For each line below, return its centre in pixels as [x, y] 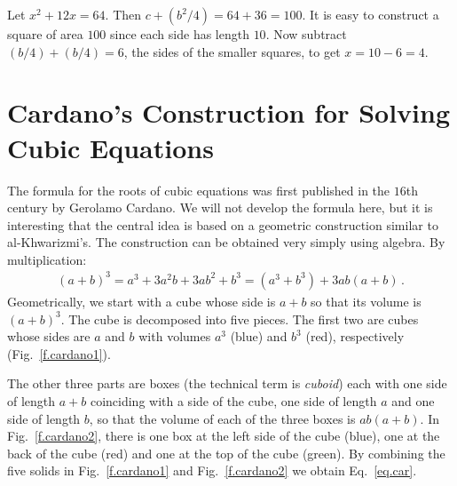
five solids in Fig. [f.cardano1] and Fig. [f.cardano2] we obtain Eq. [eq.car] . [212, 470]
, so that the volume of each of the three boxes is [222, 418]
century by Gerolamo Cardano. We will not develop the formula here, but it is [220, 207]
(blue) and [259, 336]
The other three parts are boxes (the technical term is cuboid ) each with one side [227, 383]
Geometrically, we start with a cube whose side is [142, 301]
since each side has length [180, 34]
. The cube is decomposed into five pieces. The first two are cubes [240, 319]
